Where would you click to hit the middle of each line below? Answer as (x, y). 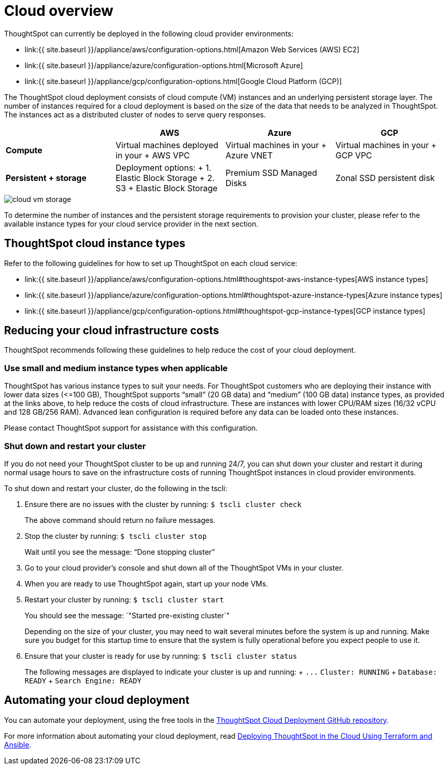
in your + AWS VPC (153, 155)
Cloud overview (59, 11)
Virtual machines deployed (167, 145)
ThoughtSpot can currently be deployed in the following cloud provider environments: (149, 33)
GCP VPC (354, 155)
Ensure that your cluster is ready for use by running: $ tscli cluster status (161, 656)
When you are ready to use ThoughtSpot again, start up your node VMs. (146, 583)
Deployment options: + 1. (164, 167)
